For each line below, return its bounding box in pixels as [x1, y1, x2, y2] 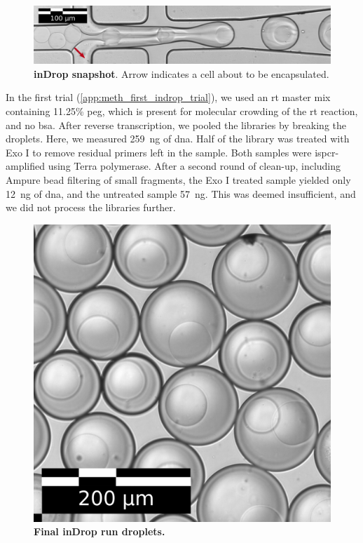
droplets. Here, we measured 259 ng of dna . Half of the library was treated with [6, 131, 350, 146]
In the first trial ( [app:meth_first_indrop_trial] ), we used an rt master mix [6, 90, 331, 105]
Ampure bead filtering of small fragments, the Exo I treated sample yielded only [6, 172, 351, 187]
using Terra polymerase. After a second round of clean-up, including [48, 159, 341, 173]
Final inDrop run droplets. [34, 524, 165, 539]
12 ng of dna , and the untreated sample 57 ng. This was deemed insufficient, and [6, 186, 356, 201]
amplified [6, 159, 46, 173]
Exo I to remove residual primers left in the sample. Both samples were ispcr [6, 145, 336, 159]
